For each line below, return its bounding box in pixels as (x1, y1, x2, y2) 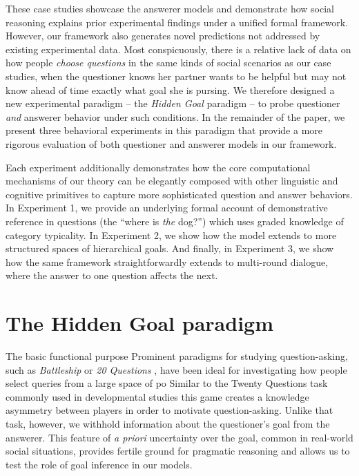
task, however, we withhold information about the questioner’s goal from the (6, 416, 330, 430)
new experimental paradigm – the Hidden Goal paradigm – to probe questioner (6, 96, 340, 111)
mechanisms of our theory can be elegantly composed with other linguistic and (6, 173, 338, 188)
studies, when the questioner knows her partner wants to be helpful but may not (6, 68, 347, 83)
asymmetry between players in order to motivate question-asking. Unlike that (6, 403, 333, 417)
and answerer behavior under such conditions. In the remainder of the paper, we (6, 109, 345, 124)
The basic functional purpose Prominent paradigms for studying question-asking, (6, 349, 348, 363)
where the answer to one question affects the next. (6, 268, 218, 283)
